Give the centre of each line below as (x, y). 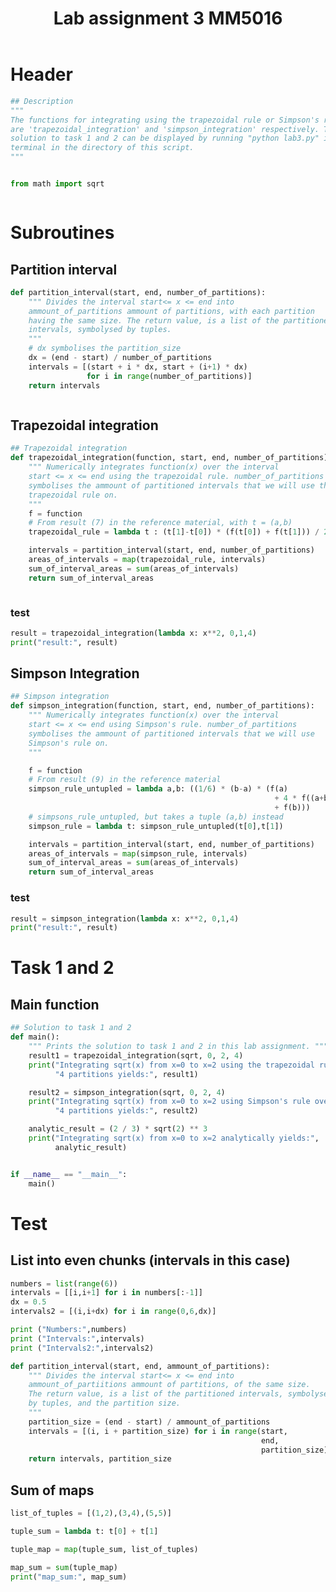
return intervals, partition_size (100, 1459)
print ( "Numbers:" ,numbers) (69, 1330)
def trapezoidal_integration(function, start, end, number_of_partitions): (171, 458)
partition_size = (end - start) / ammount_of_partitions (149, 1422)
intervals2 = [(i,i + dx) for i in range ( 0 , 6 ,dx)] (113, 1312)
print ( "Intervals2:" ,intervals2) (82, 1348)
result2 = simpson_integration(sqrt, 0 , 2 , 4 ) (127, 1092)
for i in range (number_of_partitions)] (169, 376)
